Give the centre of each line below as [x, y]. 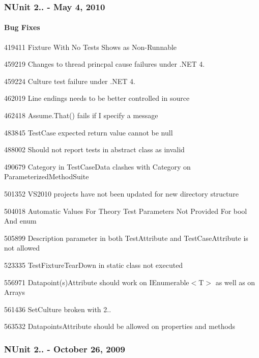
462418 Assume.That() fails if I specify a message [81, 115]
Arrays [15, 292]
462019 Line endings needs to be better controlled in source [97, 98]
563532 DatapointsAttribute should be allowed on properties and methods [120, 326]
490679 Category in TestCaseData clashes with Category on [97, 166]
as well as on [235, 282]
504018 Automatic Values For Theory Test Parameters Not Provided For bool [126, 211]
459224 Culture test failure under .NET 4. [70, 81]
